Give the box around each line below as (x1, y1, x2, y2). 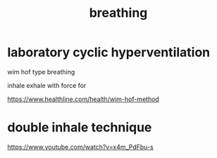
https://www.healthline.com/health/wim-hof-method (7, 95, 160, 103)
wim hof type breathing (7, 67, 75, 76)
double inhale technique (7, 119, 152, 136)
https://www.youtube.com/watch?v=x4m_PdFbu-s (7, 143, 154, 151)
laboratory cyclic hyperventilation (7, 44, 211, 60)
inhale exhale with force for (7, 81, 87, 89)
